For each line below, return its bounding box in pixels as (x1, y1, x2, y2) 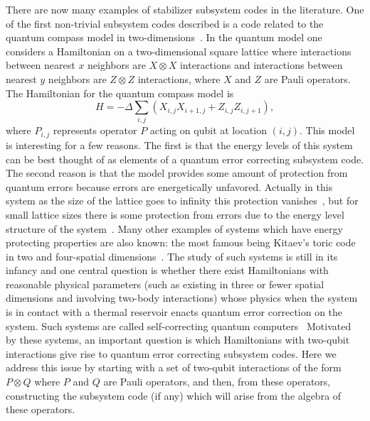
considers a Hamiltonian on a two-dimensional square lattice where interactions (6, 43, 351, 58)
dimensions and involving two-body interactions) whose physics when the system (6, 290, 358, 305)
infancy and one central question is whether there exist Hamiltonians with (6, 263, 329, 278)
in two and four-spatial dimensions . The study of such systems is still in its (6, 248, 338, 263)
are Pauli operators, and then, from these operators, (103, 374, 331, 389)
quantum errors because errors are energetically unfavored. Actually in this (6, 179, 333, 194)
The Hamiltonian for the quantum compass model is (6, 85, 234, 100)
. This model (299, 123, 355, 138)
